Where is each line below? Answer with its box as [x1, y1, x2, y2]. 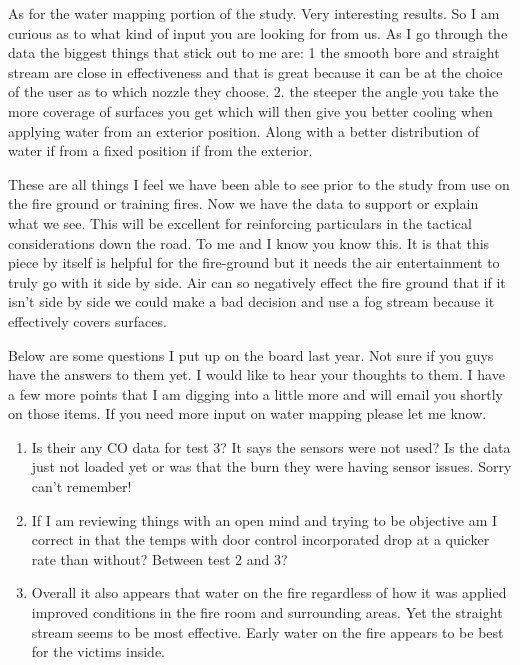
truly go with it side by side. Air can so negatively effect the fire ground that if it [8, 271, 506, 292]
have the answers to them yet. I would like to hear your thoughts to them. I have [8, 364, 505, 385]
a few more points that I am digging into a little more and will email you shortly [8, 383, 503, 404]
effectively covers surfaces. [8, 310, 167, 331]
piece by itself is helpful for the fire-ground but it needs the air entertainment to [8, 252, 500, 273]
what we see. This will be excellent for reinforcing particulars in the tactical [8, 212, 472, 233]
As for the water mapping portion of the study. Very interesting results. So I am [8, 3, 500, 23]
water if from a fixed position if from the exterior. [8, 140, 313, 161]
